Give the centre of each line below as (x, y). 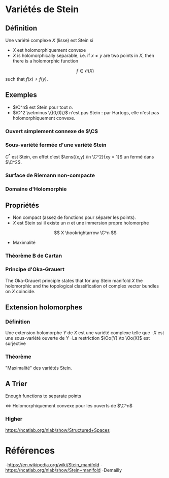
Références (30, 450)
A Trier (16, 384)
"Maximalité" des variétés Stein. (39, 368)
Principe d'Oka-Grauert (35, 269)
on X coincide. (20, 291)
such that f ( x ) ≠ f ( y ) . (27, 79)
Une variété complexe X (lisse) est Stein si (49, 40)
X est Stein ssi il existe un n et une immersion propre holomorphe (81, 223)
